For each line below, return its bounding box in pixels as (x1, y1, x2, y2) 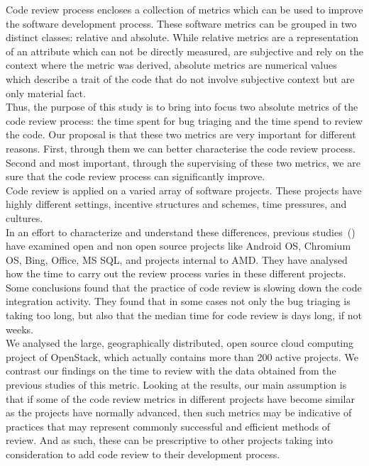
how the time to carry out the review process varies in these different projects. (6, 266, 346, 281)
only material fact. (6, 85, 86, 100)
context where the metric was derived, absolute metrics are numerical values (6, 57, 337, 72)
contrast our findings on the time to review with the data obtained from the (6, 363, 336, 378)
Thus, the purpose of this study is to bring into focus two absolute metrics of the (6, 99, 358, 114)
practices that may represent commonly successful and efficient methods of (6, 418, 331, 433)
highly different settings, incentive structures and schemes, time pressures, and (6, 196, 347, 211)
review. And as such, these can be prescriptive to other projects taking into (6, 433, 334, 448)
